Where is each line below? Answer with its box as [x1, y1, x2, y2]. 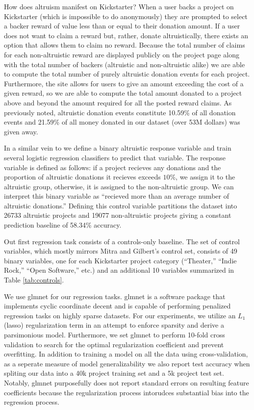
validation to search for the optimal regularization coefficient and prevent [4, 339, 224, 349]
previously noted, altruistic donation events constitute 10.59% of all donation [4, 107, 236, 117]
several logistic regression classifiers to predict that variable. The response [4, 152, 226, 162]
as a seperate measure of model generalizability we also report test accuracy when [4, 358, 250, 368]
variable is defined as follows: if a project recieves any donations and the [4, 162, 221, 172]
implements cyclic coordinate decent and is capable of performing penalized [4, 301, 231, 311]
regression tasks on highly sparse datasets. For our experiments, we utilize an [4, 310, 236, 320]
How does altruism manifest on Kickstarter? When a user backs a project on [4, 1, 234, 11]
